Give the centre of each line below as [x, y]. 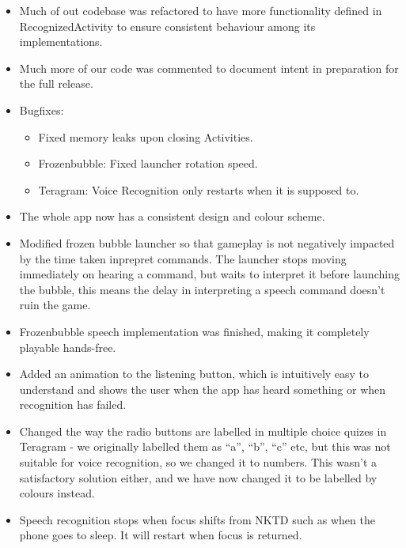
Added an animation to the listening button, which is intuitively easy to [194, 374]
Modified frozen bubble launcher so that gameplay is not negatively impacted [207, 242]
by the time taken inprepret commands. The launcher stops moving [183, 258]
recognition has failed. [73, 404]
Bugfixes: [42, 110]
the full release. [56, 83]
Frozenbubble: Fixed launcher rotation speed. [148, 163]
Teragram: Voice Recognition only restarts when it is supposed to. [199, 189]
